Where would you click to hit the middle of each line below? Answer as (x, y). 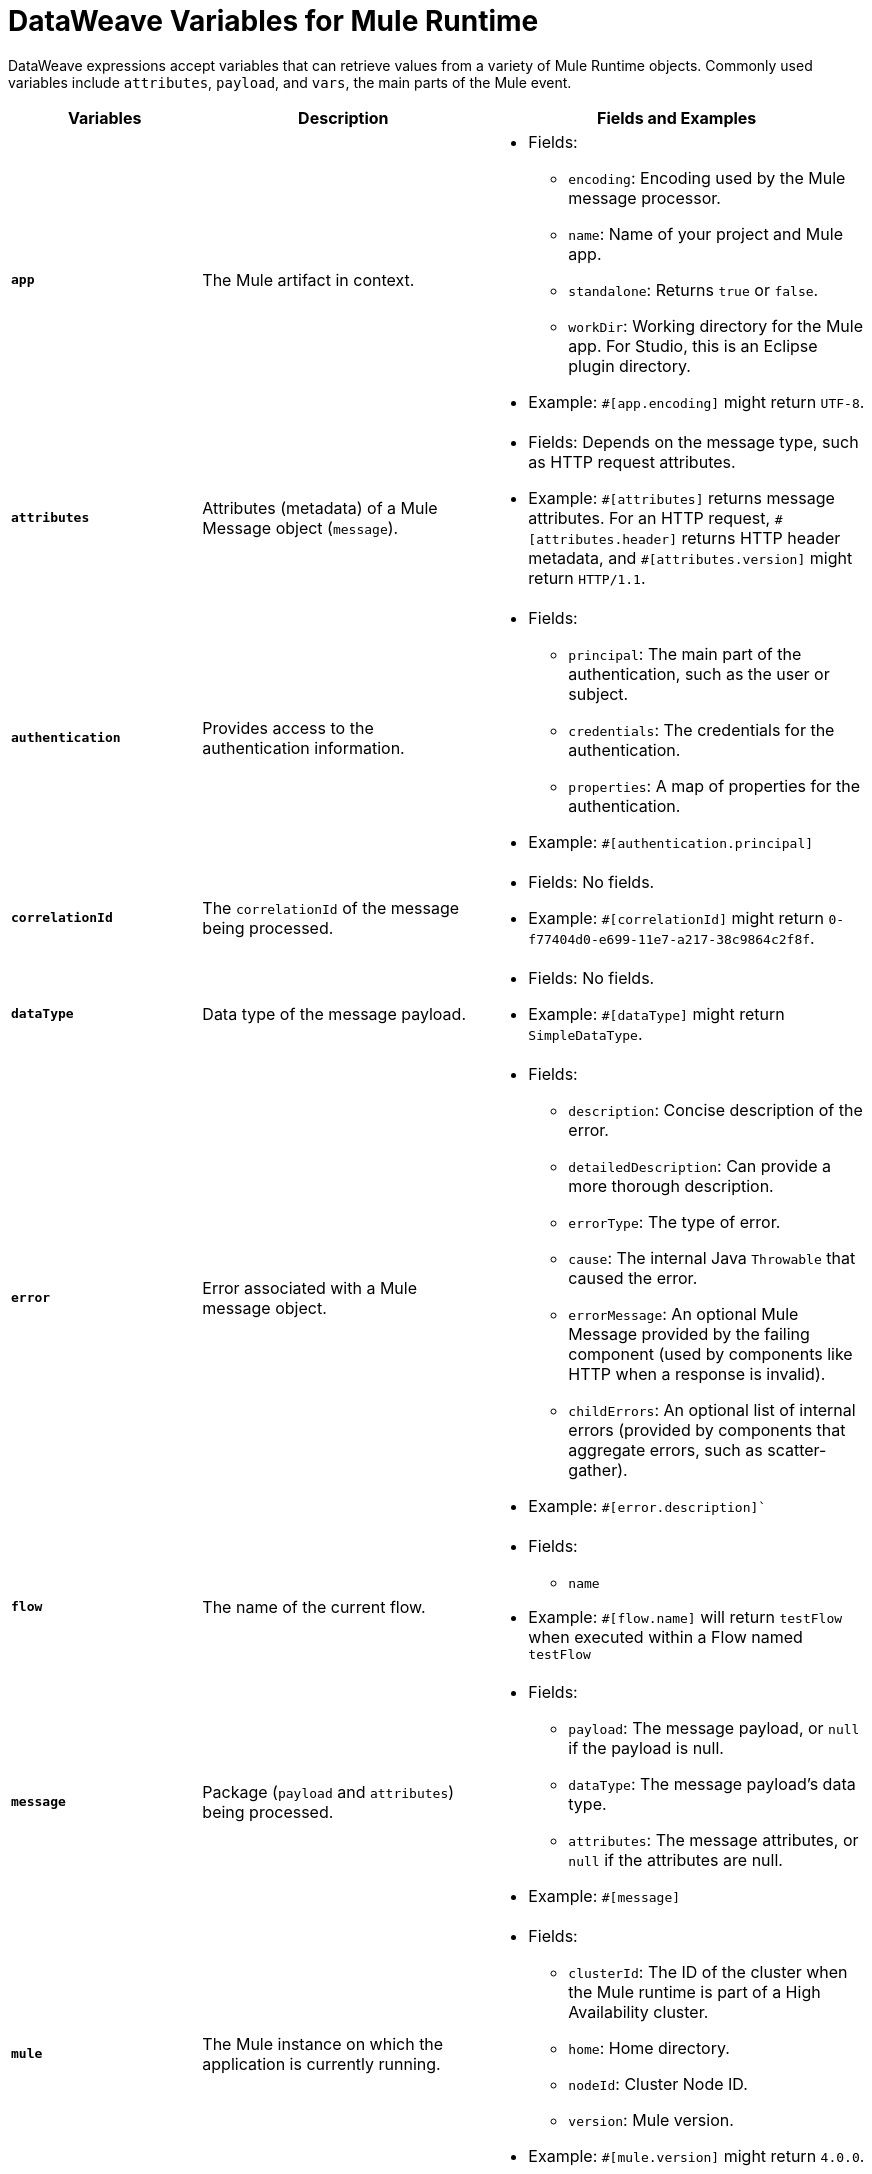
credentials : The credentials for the (701, 729)
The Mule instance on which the (323, 2043)
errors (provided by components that (707, 1429)
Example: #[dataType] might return (656, 1013)
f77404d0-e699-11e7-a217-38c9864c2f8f (669, 939)
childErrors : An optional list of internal (712, 1409)
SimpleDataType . (585, 1033)
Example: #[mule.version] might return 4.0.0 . (696, 2155)
